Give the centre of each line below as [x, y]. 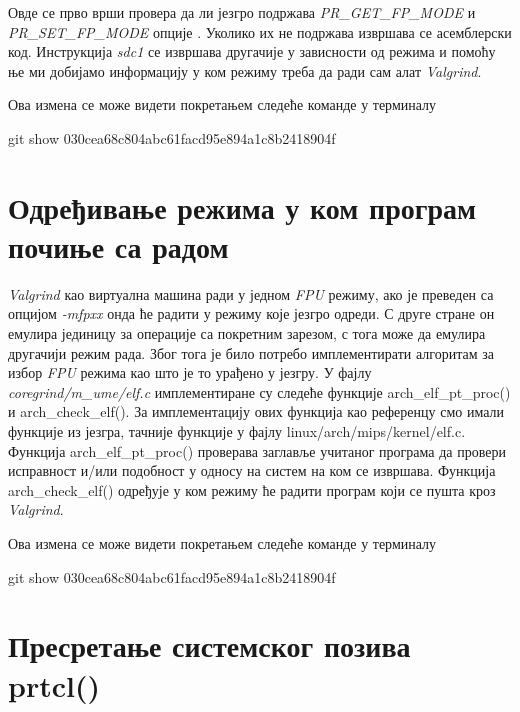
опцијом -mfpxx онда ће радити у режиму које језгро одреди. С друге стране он [251, 313]
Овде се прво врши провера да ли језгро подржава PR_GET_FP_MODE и [242, 12]
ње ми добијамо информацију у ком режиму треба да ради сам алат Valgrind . [245, 70]
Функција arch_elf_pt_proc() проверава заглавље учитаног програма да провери [257, 450]
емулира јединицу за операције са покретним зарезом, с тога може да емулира [247, 333]
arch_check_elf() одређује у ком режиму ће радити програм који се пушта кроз [252, 489]
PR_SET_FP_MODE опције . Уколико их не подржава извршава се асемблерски [260, 31]
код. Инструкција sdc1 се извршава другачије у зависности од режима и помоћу [252, 51]
